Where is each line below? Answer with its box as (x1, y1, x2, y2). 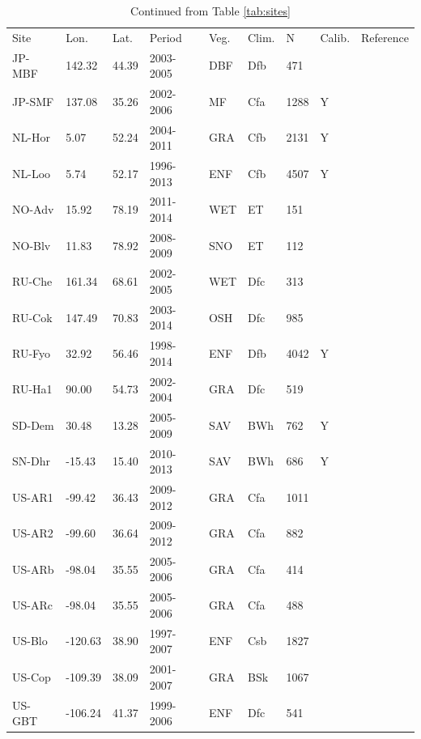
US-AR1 (12, 488, 53, 505)
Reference (361, 28, 409, 45)
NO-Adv (12, 201, 54, 218)
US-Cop (12, 668, 51, 685)
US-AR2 (12, 525, 53, 542)
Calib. (320, 28, 351, 45)
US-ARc (12, 597, 53, 614)
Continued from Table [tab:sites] (130, 2, 291, 19)
